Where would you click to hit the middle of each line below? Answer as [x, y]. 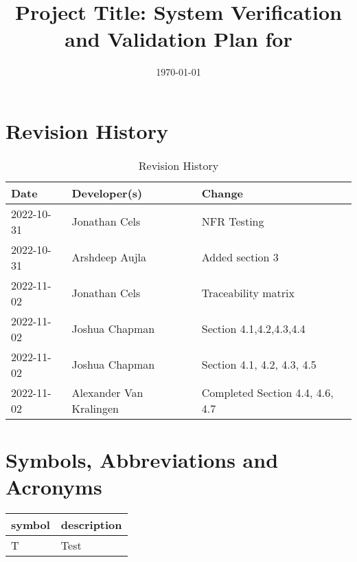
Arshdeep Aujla [109, 257]
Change [222, 193]
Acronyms [54, 487]
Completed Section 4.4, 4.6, [267, 392]
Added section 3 [240, 257]
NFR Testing [233, 221]
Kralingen [95, 408]
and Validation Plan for [178, 39]
